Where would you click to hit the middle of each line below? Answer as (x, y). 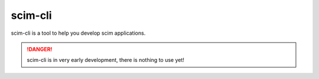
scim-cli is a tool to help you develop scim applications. (78, 33)
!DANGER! (40, 49)
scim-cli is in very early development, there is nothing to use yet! (105, 60)
